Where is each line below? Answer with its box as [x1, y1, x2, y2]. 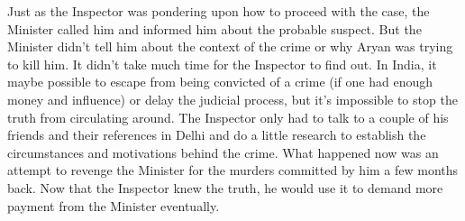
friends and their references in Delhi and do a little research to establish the [7, 125, 426, 144]
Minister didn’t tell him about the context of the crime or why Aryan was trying [7, 37, 453, 56]
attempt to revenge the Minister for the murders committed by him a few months [7, 161, 459, 180]
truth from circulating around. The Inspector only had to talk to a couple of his [7, 107, 449, 126]
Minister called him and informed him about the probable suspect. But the [7, 19, 422, 38]
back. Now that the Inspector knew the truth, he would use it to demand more [7, 178, 443, 197]
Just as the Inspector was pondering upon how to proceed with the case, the [7, 2, 430, 20]
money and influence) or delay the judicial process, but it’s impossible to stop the [7, 89, 458, 108]
